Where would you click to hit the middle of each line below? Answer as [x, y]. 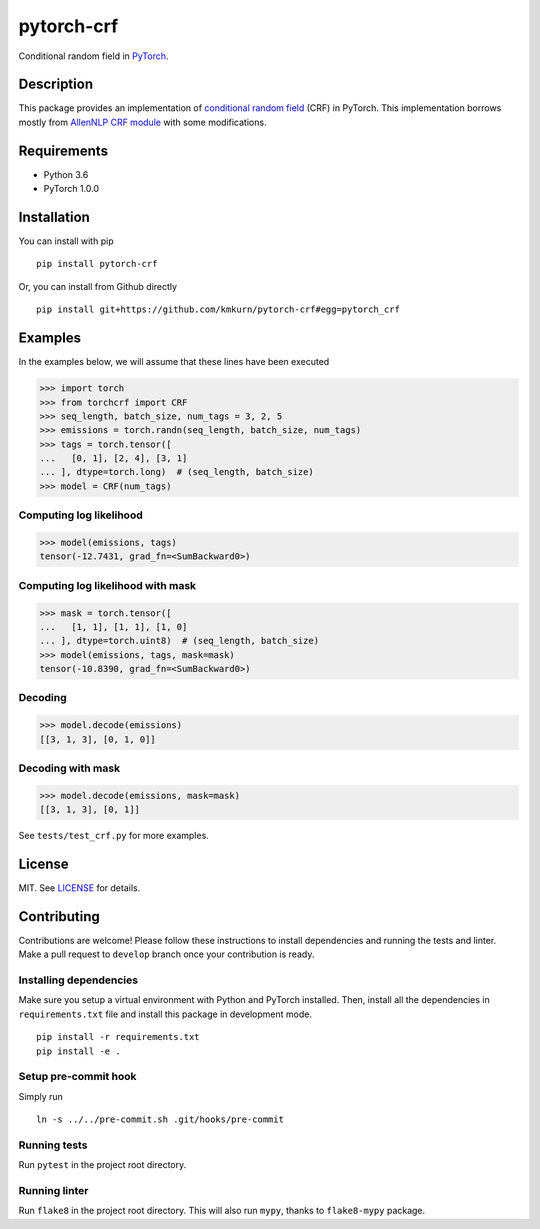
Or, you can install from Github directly [98, 286]
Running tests [53, 1145]
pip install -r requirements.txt [118, 1037]
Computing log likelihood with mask [107, 585]
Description [56, 84]
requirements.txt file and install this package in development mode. [165, 1014]
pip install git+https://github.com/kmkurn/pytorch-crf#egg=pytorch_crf [218, 309]
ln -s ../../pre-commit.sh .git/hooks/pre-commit [160, 1119]
